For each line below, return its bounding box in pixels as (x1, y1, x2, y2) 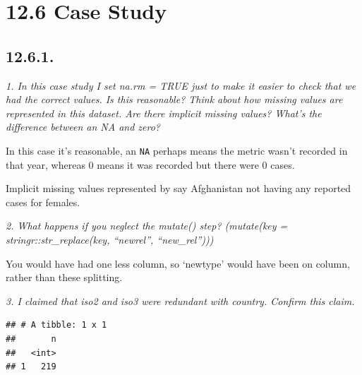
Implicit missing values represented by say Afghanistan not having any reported (6, 181, 351, 196)
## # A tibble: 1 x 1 (6, 320, 107, 331)
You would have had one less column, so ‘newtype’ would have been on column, (6, 256, 350, 270)
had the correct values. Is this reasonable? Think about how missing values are (6, 92, 343, 107)
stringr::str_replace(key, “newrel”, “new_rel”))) (6, 232, 214, 246)
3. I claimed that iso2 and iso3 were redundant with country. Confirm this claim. (6, 293, 355, 308)
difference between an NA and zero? (6, 119, 161, 134)
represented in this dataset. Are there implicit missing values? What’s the (6, 105, 322, 120)
